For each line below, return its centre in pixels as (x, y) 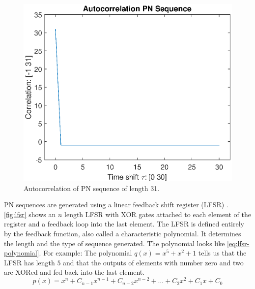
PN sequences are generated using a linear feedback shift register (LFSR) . (116, 205)
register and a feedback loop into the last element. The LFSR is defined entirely (124, 224)
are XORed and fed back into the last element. (74, 272)
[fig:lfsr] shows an (30, 214)
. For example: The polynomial (85, 253)
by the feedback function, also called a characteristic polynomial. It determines (123, 234)
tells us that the (222, 253)
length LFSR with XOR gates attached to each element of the (158, 214)
